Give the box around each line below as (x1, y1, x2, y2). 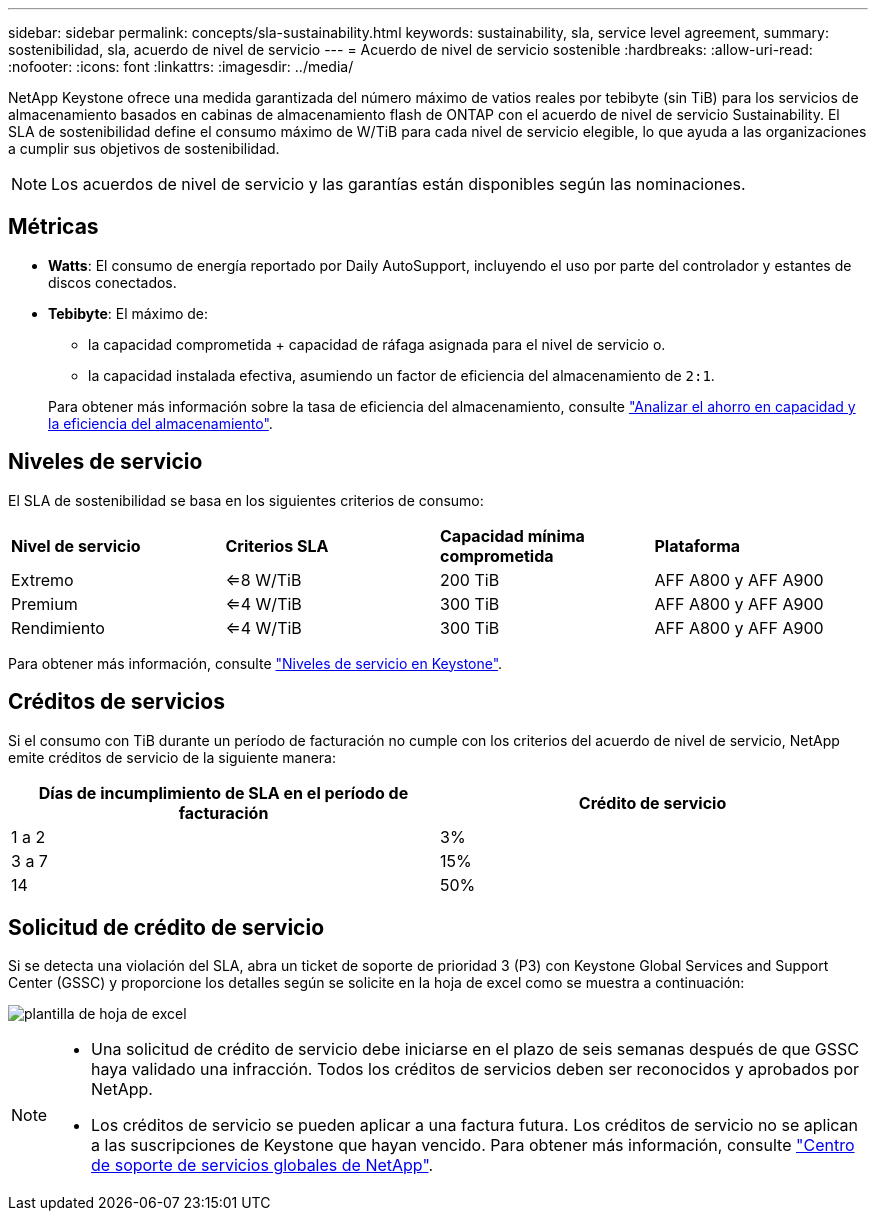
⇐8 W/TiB (225, 569, 302, 590)
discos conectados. (48, 273, 177, 291)
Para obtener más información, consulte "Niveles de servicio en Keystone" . (8, 654, 503, 672)
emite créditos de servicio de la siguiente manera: (8, 748, 336, 766)
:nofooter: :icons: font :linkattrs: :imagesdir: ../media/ (8, 58, 354, 75)
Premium (11, 593, 78, 614)
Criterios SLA (225, 535, 329, 556)
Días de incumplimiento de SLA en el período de (38, 782, 409, 803)
